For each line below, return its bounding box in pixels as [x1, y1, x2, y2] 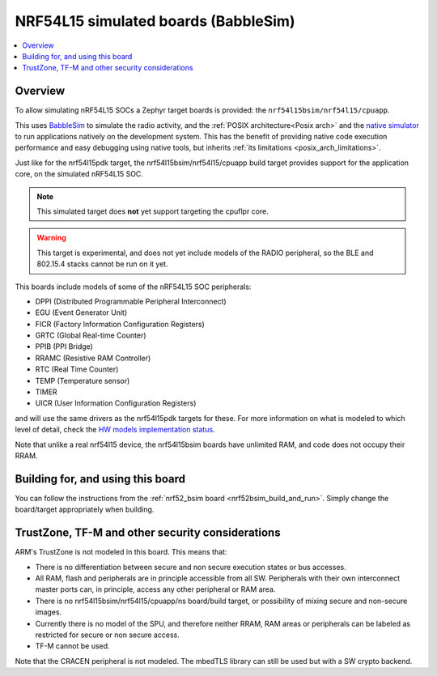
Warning [36, 233, 66, 243]
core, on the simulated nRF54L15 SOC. [15, 169, 143, 179]
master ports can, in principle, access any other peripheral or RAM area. [35, 585, 276, 594]
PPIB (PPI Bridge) [35, 342, 93, 351]
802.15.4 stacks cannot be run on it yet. [36, 259, 169, 269]
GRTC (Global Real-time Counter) [35, 330, 146, 340]
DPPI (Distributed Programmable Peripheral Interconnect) [35, 296, 227, 306]
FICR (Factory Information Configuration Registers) [35, 319, 206, 329]
